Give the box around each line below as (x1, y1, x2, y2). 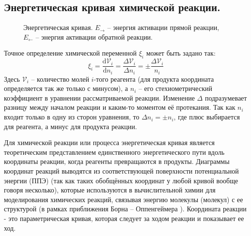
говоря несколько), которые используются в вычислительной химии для (4, 185, 216, 195)
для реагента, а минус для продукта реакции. (4, 121, 137, 131)
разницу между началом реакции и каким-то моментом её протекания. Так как (4, 102, 235, 112)
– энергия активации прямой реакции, (107, 22, 220, 32)
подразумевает (204, 92, 247, 103)
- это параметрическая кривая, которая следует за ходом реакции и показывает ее (4, 213, 244, 223)
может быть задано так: (146, 48, 216, 58)
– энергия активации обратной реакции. (35, 31, 153, 42)
